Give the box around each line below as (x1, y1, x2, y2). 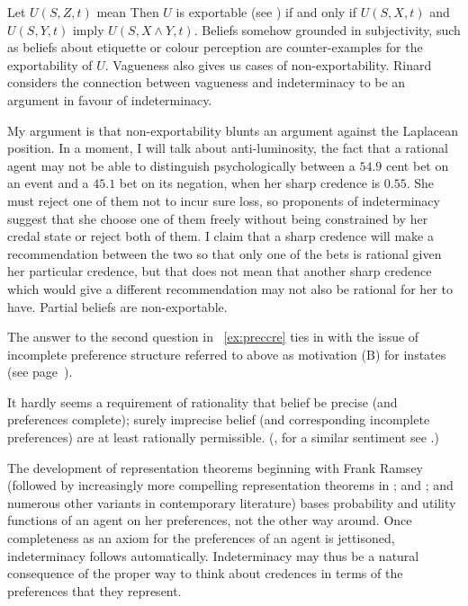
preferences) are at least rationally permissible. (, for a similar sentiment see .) (7, 428, 439, 447)
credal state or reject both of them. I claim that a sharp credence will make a (7, 227, 434, 245)
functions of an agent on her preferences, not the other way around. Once (7, 511, 412, 530)
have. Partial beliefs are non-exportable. (7, 297, 228, 316)
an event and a (7, 174, 89, 192)
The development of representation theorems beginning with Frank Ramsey (7, 458, 423, 477)
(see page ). (7, 362, 73, 381)
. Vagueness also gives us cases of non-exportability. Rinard (104, 55, 432, 74)
